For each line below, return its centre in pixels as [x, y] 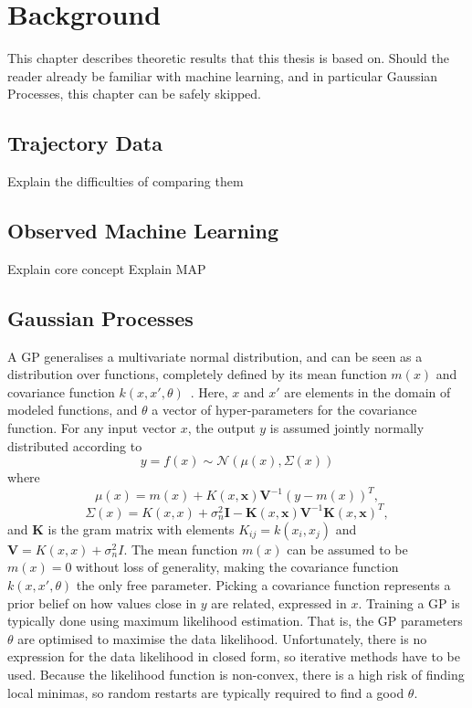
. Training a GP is [409, 602]
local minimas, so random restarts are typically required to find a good [206, 692]
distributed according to [75, 445]
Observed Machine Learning [143, 231]
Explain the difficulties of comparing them [126, 181]
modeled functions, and [73, 410]
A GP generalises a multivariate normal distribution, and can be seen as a [215, 356]
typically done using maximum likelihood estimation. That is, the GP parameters [235, 621]
